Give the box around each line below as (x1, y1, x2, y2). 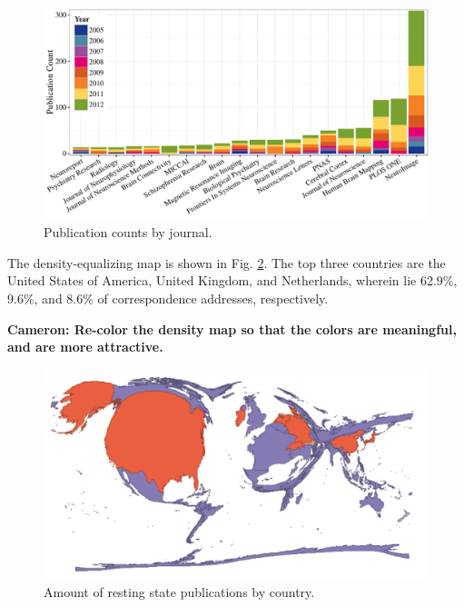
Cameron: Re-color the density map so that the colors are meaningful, (7, 319, 457, 338)
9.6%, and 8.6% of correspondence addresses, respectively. (7, 288, 329, 307)
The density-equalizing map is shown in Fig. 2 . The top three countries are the (7, 253, 446, 272)
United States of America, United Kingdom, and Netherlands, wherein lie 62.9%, (7, 271, 458, 290)
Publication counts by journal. (44, 223, 212, 242)
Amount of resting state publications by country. (44, 582, 315, 602)
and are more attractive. (7, 337, 163, 356)
